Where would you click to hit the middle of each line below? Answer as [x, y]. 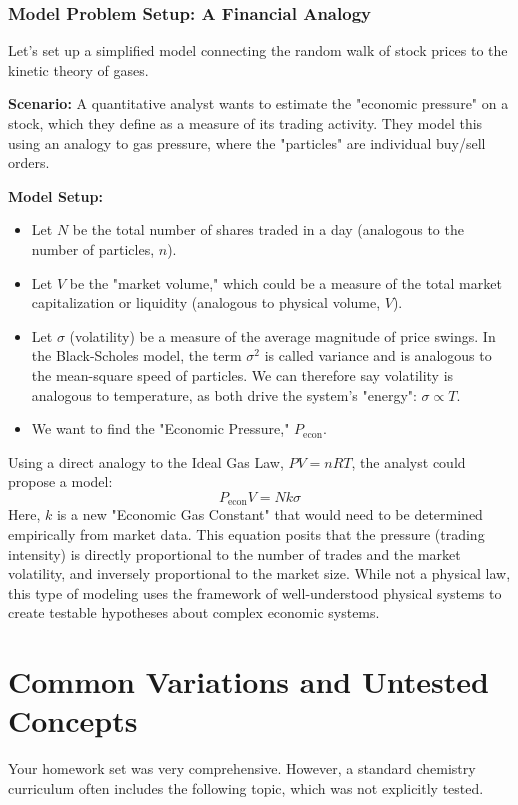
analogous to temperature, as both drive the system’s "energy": [224, 394]
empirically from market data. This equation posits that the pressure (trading [246, 533]
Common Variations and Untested [248, 681]
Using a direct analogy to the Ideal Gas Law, [146, 461]
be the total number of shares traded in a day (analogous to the [268, 229]
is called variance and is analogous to [378, 355]
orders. [29, 162]
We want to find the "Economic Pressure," [160, 428]
